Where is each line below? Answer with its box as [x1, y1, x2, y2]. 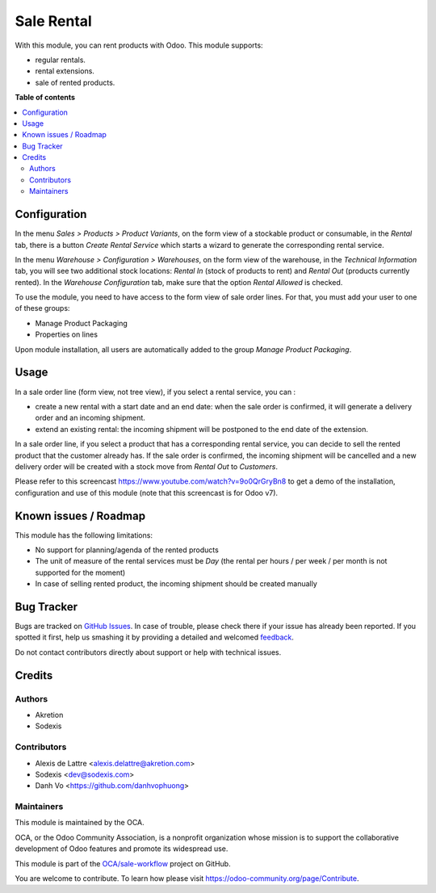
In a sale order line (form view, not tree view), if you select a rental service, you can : [15, 387, 296, 396]
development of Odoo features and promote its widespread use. [15, 844, 228, 853]
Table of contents [15, 93, 76, 103]
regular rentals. [35, 55, 86, 65]
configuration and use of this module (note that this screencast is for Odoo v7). [15, 488, 279, 497]
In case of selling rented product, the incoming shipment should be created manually [35, 579, 318, 589]
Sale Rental [15, 12, 92, 30]
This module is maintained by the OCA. [15, 818, 145, 828]
